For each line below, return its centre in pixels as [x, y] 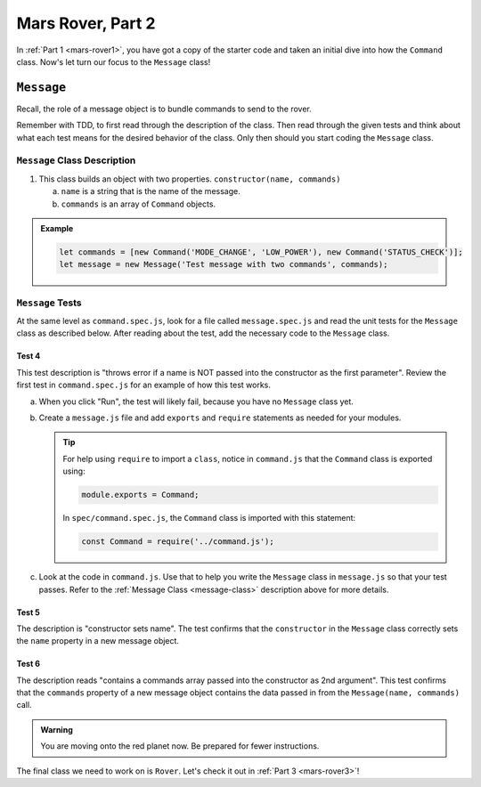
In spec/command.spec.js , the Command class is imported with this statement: [209, 518]
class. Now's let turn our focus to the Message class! [114, 61]
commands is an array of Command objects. [139, 204]
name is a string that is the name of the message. [151, 191]
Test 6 [28, 664]
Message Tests [49, 303]
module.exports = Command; [140, 495]
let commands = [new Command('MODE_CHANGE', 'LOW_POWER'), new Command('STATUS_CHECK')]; [261, 252]
